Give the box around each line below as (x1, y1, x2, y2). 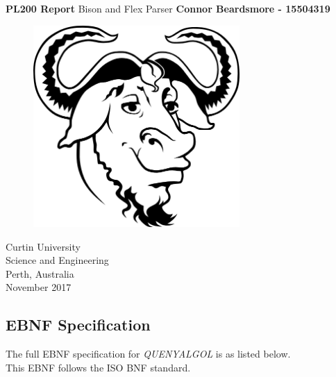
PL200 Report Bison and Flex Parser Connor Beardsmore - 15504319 (6, 1, 330, 15)
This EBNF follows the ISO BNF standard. (6, 360, 191, 374)
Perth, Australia (6, 266, 74, 280)
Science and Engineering (6, 253, 109, 267)
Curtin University (6, 239, 81, 253)
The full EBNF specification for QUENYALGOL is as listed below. (6, 346, 291, 361)
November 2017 (6, 280, 72, 294)
